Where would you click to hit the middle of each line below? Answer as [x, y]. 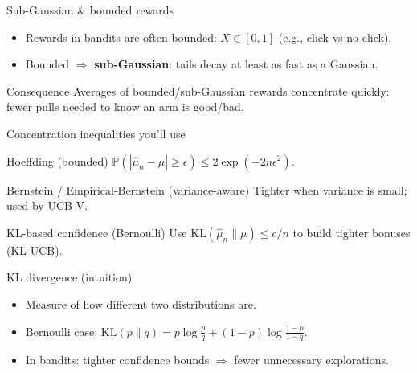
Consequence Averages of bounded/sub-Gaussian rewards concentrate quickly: [198, 90]
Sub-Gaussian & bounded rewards [90, 10]
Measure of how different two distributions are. [141, 303]
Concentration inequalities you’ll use [96, 133]
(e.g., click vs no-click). [335, 37]
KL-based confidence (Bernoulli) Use [97, 232]
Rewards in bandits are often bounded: [121, 37]
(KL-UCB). [35, 250]
